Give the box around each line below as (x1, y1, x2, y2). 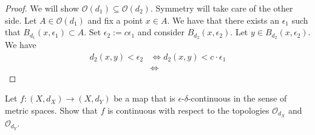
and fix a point (87, 13, 143, 26)
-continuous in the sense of (188, 92, 287, 105)
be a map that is (113, 92, 175, 105)
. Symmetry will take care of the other (150, 2, 293, 14)
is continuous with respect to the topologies (107, 103, 269, 116)
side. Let (5, 13, 37, 26)
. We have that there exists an (167, 13, 279, 26)
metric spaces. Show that (5, 103, 98, 116)
